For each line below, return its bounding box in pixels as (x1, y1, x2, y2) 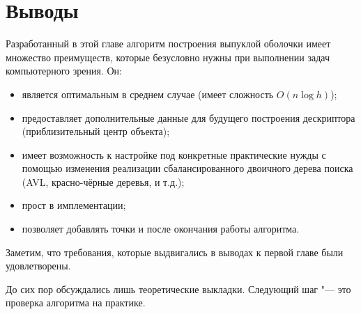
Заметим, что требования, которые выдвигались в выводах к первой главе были (6, 244, 344, 259)
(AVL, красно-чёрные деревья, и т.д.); (22, 174, 185, 189)
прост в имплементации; (22, 198, 126, 212)
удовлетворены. (6, 258, 71, 273)
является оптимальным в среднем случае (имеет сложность (22, 86, 274, 101)
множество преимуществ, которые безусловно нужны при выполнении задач (6, 49, 330, 64)
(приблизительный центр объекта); (22, 124, 170, 139)
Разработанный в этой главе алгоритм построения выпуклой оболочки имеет (6, 36, 331, 51)
